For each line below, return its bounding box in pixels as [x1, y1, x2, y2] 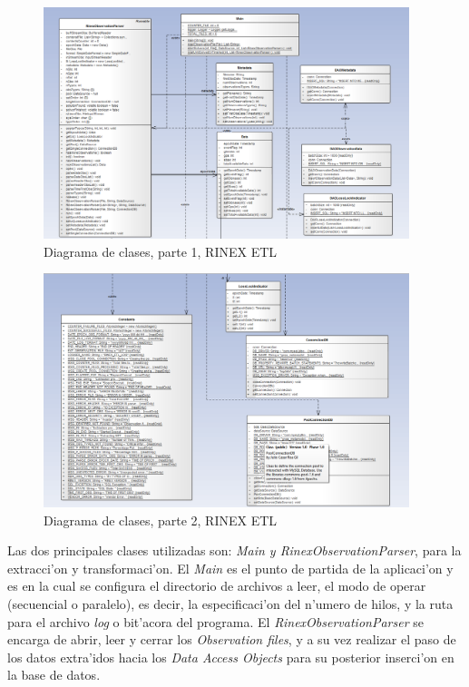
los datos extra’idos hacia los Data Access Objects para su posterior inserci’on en [7, 647, 454, 666]
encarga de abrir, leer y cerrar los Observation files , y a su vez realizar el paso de [7, 630, 456, 649]
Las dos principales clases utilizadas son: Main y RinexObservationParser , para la [7, 541, 462, 560]
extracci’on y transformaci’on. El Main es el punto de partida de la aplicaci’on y [7, 558, 454, 577]
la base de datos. [7, 665, 101, 684]
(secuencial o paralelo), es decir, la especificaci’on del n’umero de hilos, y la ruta [7, 594, 454, 613]
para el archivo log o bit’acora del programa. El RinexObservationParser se [7, 612, 424, 631]
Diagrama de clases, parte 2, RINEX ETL [44, 510, 278, 529]
